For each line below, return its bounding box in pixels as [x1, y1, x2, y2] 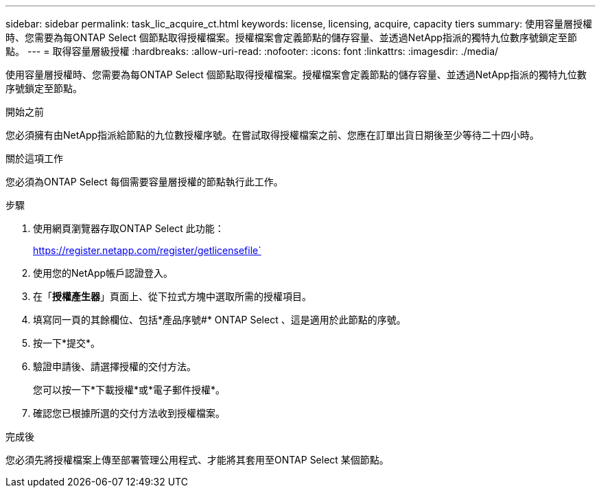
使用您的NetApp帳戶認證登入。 [33, 267, 174, 279]
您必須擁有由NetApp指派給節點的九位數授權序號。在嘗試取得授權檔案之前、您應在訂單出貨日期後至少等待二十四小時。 [5, 129, 540, 141]
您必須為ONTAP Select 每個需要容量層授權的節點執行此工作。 [5, 176, 283, 187]
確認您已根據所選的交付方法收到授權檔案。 [33, 407, 225, 419]
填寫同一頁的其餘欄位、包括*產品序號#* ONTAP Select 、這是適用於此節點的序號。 [33, 314, 406, 325]
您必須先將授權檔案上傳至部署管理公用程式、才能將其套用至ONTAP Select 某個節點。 [5, 454, 389, 466]
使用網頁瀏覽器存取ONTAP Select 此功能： [33, 222, 224, 234]
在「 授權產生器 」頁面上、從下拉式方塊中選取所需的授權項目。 [33, 290, 311, 302]
